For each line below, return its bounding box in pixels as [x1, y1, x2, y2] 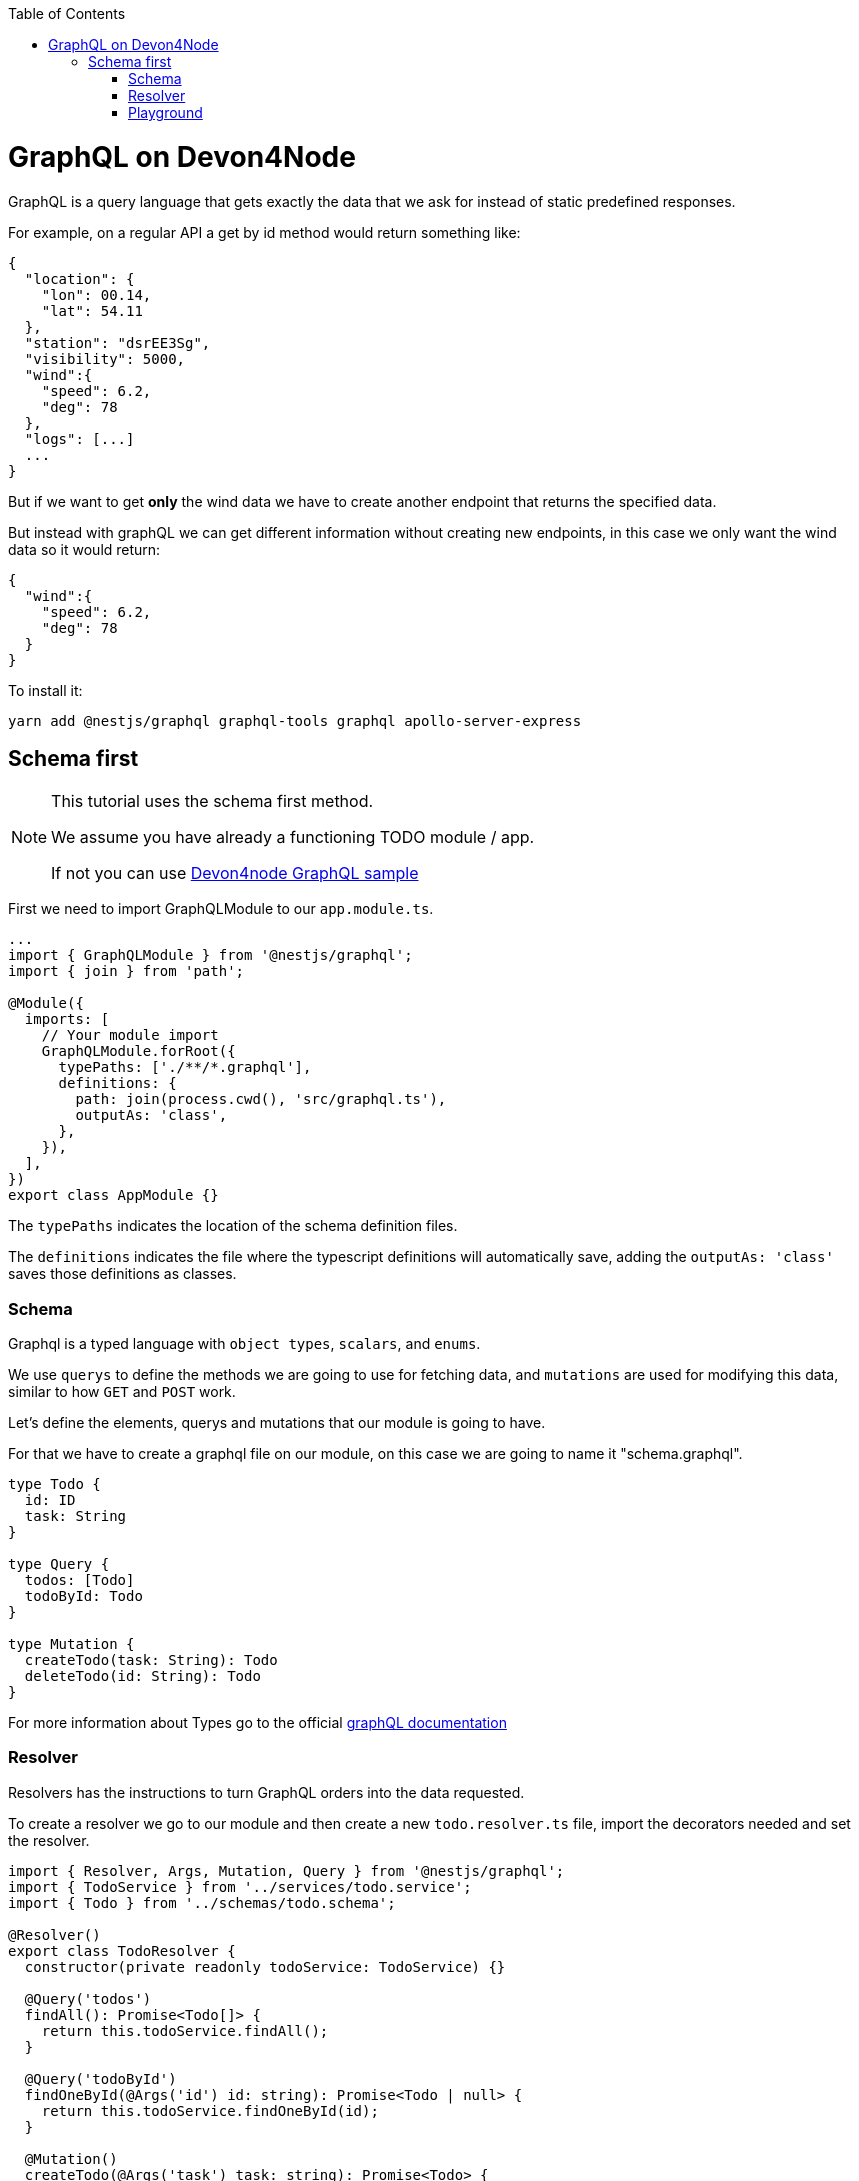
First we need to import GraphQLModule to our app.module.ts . [8, 900, 434, 918]
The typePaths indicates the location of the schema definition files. [8, 1217, 458, 1235]
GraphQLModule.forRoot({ [41, 1043, 236, 1060]
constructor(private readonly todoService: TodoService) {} [24, 1958, 506, 1975]
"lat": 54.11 [41, 302, 143, 319]
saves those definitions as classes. [8, 1265, 237, 1283]
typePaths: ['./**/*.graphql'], [58, 1059, 312, 1076]
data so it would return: [8, 540, 161, 558]
